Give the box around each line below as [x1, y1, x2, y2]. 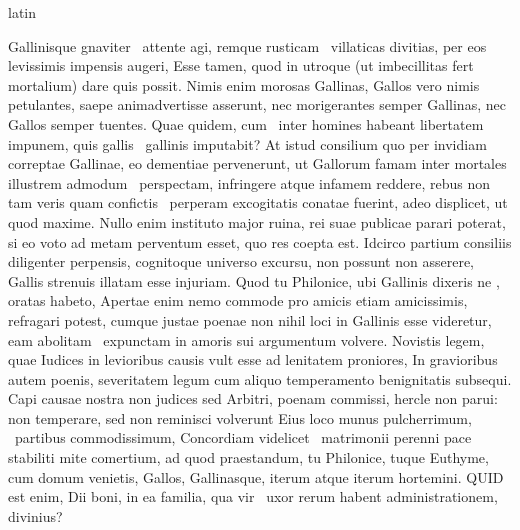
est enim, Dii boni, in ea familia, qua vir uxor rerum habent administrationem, [8, 486, 498, 507]
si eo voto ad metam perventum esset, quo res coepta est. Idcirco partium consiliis [8, 231, 512, 252]
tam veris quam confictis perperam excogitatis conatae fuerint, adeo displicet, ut [8, 192, 508, 213]
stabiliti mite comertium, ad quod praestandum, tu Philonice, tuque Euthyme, [8, 447, 489, 468]
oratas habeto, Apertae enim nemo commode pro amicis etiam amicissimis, [8, 290, 468, 311]
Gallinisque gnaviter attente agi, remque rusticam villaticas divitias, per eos [8, 35, 487, 56]
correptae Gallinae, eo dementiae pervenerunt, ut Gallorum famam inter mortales [8, 153, 507, 174]
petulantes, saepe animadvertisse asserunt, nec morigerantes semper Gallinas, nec [8, 94, 506, 115]
